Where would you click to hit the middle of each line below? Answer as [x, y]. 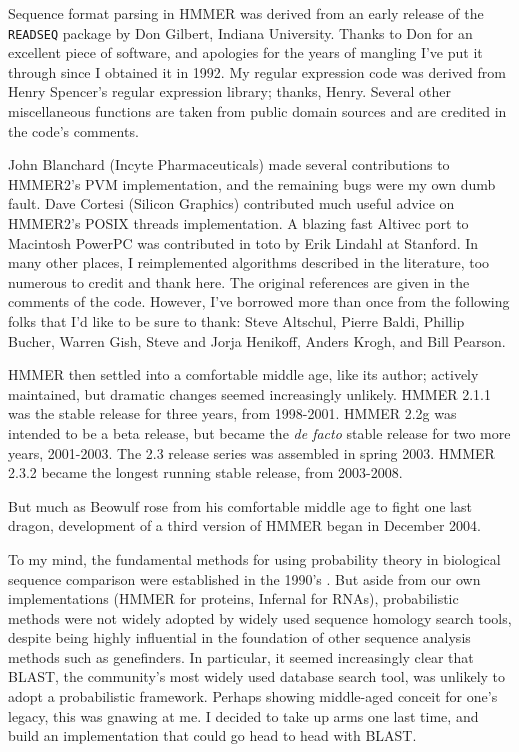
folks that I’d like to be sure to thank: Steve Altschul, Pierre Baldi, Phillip [236, 320]
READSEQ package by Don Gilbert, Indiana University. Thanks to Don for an [240, 32]
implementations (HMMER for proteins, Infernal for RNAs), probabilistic [233, 598]
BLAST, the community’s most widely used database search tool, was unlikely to [257, 676]
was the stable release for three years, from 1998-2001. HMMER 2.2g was [232, 413]
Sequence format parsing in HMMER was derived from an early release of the [246, 13]
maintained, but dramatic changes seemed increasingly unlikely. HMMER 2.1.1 [249, 393]
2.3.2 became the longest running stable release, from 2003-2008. [205, 472]
